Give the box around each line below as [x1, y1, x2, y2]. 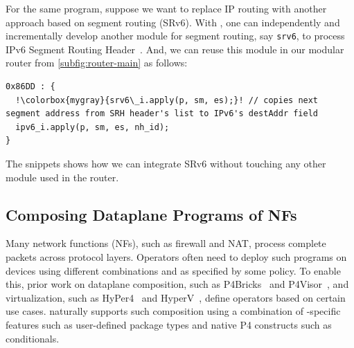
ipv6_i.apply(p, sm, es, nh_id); [15, 122, 170, 132]
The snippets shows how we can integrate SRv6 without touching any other [6, 156, 326, 170]
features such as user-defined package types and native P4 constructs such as [6, 317, 332, 331]
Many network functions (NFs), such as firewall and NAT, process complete [6, 236, 326, 250]
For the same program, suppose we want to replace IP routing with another [6, 1, 327, 15]
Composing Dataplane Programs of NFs [6, 203, 297, 225]
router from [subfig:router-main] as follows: [6, 55, 188, 70]
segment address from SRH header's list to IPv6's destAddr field [6, 109, 319, 119]
